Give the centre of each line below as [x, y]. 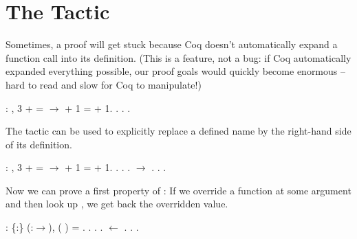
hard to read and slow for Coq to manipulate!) [104, 84]
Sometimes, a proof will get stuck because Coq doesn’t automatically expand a [172, 44]
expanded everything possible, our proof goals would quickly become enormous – [175, 71]
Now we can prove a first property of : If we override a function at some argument [178, 190]
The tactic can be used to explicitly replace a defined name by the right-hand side [178, 131]
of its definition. [39, 144]
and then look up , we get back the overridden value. [117, 204]
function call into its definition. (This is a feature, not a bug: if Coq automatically [178, 57]
